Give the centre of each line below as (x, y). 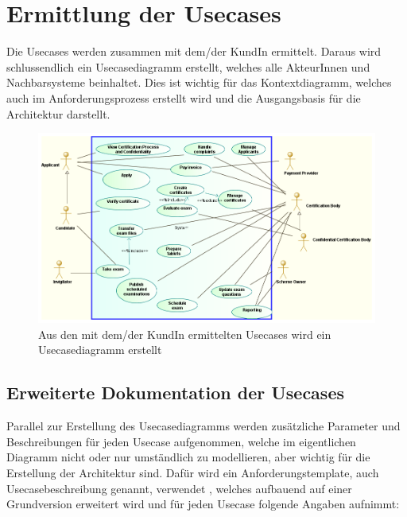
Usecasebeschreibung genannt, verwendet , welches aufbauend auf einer (179, 488)
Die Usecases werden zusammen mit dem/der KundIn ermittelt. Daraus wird (194, 51)
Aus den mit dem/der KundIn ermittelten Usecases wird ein (185, 334)
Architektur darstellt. (58, 113)
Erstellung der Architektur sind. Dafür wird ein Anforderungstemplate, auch (193, 472)
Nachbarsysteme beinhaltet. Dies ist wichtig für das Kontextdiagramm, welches (199, 82)
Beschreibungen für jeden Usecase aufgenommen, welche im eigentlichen (181, 441)
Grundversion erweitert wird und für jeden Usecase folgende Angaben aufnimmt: (203, 504)
